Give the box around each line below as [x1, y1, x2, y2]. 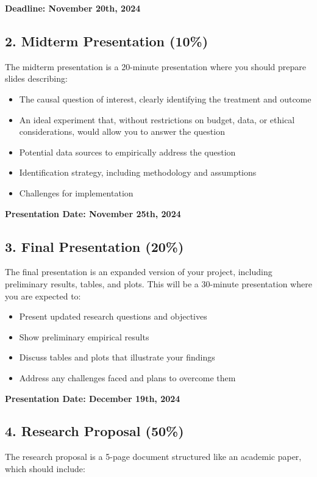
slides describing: [5, 72, 68, 85]
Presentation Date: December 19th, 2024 [5, 392, 180, 404]
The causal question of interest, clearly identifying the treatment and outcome [19, 92, 312, 105]
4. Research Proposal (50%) [5, 421, 184, 440]
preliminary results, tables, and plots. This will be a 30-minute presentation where [5, 277, 312, 290]
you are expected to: [5, 289, 81, 302]
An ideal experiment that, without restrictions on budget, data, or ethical [19, 113, 295, 126]
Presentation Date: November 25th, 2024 [5, 207, 181, 220]
